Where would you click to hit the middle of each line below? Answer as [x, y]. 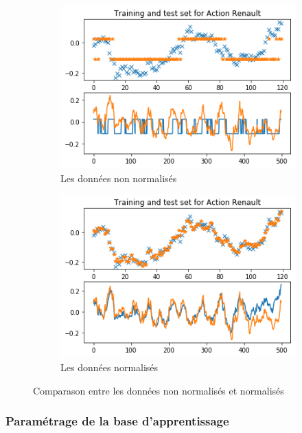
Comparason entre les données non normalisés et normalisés [159, 390]
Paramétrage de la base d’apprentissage [117, 421]
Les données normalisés [109, 367]
